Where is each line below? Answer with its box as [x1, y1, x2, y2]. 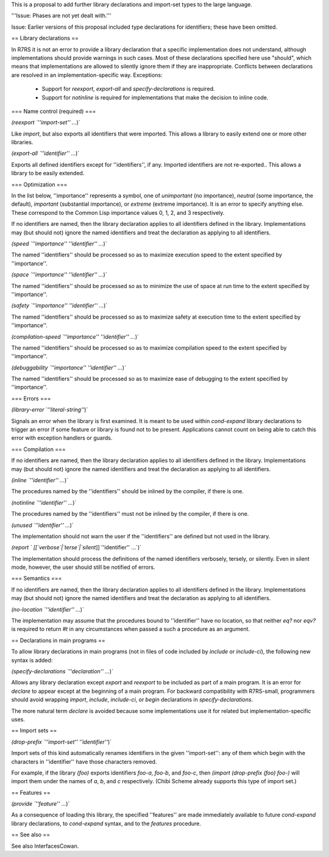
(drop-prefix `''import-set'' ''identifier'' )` [11, 738, 112, 745]
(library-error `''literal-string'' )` [11, 406, 88, 413]
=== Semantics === [11, 574, 62, 582]
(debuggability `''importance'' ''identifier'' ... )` [11, 364, 126, 371]
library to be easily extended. [11, 170, 85, 177]
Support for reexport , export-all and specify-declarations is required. [41, 85, 215, 93]
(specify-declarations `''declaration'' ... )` [11, 668, 114, 674]
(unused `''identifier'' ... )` [11, 521, 74, 529]
